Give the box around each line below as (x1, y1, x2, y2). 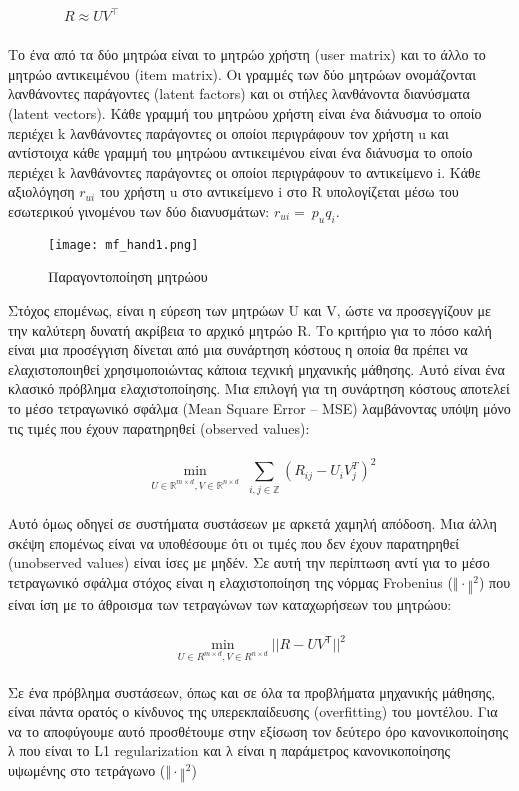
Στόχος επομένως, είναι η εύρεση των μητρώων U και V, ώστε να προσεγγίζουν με (8, 299, 491, 320)
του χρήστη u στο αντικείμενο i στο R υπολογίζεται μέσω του (99, 181, 459, 202)
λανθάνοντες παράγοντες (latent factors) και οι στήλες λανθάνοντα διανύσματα (8, 83, 470, 104)
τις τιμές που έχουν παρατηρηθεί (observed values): (8, 417, 310, 438)
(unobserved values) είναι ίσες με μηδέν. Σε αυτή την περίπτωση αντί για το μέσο (8, 552, 490, 573)
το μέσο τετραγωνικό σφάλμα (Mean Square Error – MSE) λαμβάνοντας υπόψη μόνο (8, 397, 511, 418)
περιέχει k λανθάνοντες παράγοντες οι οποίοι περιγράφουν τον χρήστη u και (8, 122, 449, 143)
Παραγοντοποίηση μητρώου (48, 266, 208, 287)
